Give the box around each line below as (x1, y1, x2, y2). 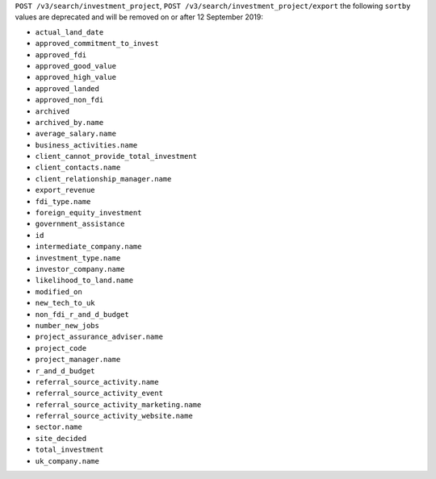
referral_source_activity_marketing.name (35, 400, 202, 409)
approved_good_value (35, 61, 117, 70)
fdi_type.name (35, 197, 91, 206)
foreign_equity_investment (35, 208, 142, 218)
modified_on (35, 287, 82, 296)
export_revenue (35, 185, 96, 195)
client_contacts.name (35, 163, 121, 173)
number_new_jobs (35, 321, 100, 330)
